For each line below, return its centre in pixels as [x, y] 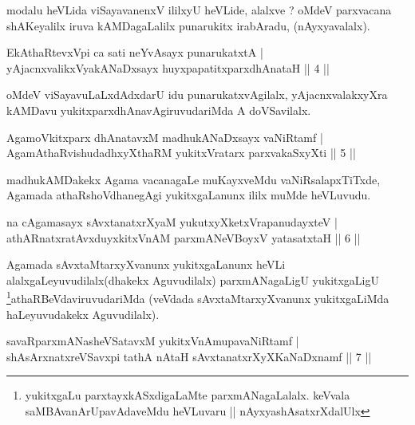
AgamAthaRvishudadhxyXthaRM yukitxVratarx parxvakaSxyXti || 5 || [181, 153]
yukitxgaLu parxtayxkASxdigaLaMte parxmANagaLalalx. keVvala [188, 395]
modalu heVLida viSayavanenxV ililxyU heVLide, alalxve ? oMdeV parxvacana [199, 10]
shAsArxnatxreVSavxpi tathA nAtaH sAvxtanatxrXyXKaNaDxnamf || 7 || [189, 356]
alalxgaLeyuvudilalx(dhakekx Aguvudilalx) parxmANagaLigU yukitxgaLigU [193, 279]
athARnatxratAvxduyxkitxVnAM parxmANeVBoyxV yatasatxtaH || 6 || [184, 237]
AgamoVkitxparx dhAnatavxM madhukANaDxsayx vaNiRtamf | [165, 137]
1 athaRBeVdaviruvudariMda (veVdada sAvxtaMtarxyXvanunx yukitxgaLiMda [198, 297]
